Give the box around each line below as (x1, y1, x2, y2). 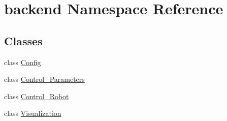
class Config (4, 56, 41, 67)
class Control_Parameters (4, 74, 85, 84)
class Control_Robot (4, 90, 69, 101)
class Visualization (4, 108, 61, 118)
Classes (4, 33, 43, 48)
